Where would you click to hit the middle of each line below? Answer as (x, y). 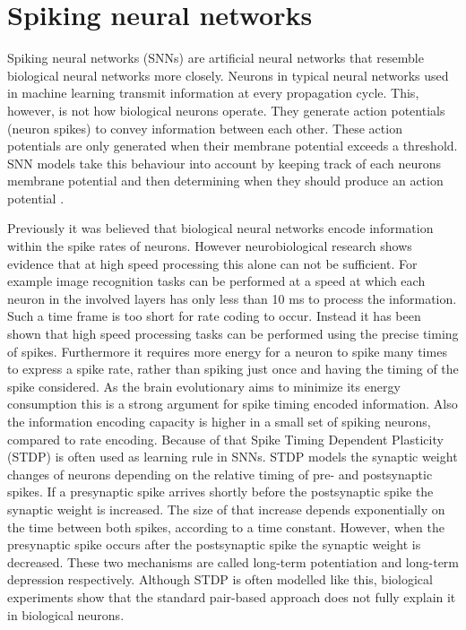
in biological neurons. (66, 614)
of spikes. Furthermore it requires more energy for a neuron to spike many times (227, 351)
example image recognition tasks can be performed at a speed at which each (216, 281)
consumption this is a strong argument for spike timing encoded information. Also (233, 404)
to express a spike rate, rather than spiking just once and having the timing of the (233, 369)
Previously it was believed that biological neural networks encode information (220, 228)
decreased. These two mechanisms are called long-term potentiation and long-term (233, 561)
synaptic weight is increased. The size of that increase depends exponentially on (226, 509)
